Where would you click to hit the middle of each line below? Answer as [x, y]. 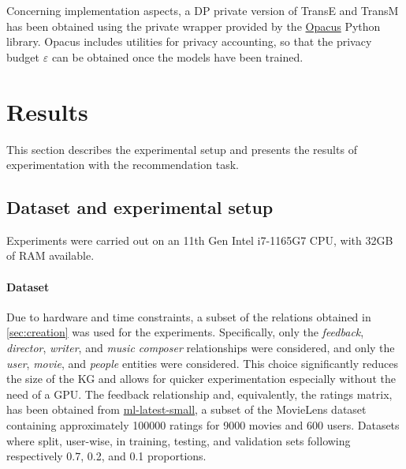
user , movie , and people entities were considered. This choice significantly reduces [202, 363]
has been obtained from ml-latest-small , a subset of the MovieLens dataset [186, 409]
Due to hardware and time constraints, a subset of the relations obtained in [189, 316]
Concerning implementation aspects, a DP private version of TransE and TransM [203, 10]
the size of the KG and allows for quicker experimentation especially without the [201, 379]
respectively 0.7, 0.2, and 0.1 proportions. [106, 456]
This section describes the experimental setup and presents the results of [182, 149]
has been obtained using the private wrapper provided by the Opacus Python [194, 26]
